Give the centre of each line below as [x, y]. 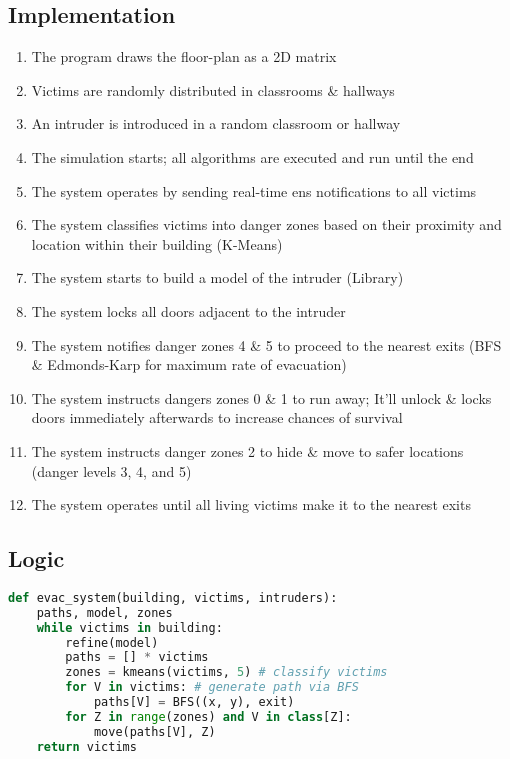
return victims [86, 746]
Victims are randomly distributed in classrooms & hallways [213, 89]
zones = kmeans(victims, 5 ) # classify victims [226, 672]
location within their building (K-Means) [157, 243]
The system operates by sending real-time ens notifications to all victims [254, 190]
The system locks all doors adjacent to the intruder [188, 310]
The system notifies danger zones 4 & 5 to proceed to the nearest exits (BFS [266, 344]
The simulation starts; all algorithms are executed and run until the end [252, 156]
